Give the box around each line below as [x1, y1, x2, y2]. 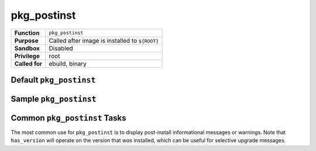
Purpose [14, 36, 39, 44]
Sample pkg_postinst [11, 94, 97, 104]
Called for [14, 59, 43, 67]
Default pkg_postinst [11, 75, 96, 85]
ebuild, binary [49, 59, 87, 67]
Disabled [49, 44, 73, 52]
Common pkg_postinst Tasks [11, 113, 126, 123]
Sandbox [14, 44, 40, 52]
